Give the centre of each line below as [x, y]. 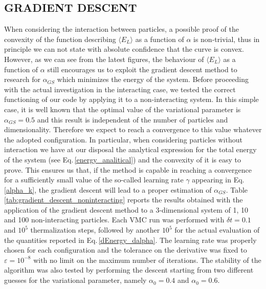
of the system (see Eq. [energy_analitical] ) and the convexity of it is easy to [123, 159]
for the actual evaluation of [217, 230]
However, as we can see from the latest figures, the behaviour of [104, 59]
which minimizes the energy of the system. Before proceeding [153, 79]
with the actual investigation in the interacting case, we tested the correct [120, 89]
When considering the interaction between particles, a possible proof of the [121, 29]
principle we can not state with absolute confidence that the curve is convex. [124, 49]
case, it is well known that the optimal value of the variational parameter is [123, 109]
